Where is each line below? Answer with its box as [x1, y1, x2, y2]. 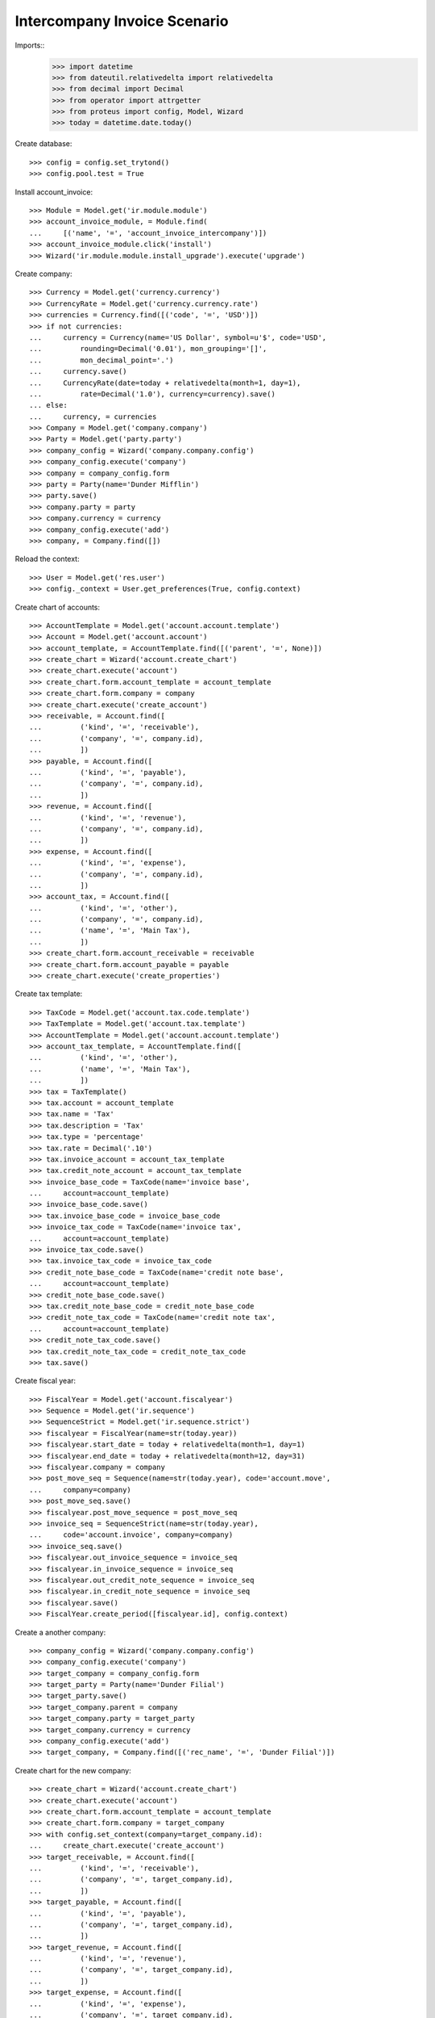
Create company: [14, 269, 72, 278]
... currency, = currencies [29, 412, 157, 421]
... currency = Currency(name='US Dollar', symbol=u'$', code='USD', [29, 333, 327, 342]
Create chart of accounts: [14, 602, 101, 612]
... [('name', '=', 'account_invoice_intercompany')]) [29, 228, 267, 237]
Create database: [14, 139, 72, 149]
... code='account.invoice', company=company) [29, 1530, 234, 1539]
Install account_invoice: [14, 186, 93, 197]
